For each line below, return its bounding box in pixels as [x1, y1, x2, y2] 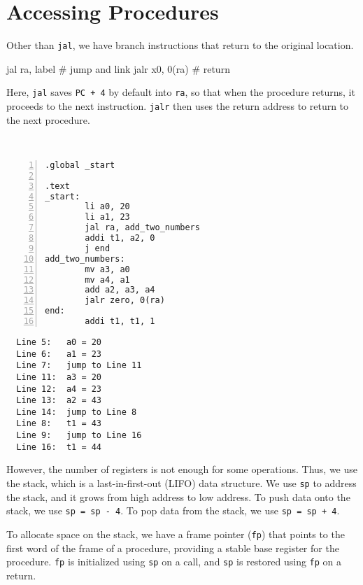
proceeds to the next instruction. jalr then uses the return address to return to [6, 99, 349, 113]
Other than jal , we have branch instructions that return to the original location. [6, 38, 354, 52]
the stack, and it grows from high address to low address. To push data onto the [6, 489, 350, 504]
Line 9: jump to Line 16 [16, 430, 142, 441]
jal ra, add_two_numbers [85, 223, 200, 233]
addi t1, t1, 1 [85, 316, 155, 326]
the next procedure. [6, 112, 90, 127]
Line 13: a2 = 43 [16, 395, 102, 406]
